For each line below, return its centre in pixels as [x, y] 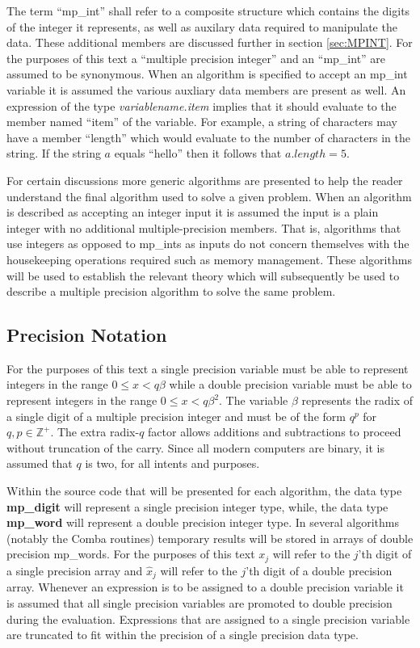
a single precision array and [75, 570]
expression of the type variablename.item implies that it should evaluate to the [202, 105]
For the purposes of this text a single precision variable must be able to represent [208, 368]
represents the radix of [357, 400]
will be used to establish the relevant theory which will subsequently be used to [203, 275]
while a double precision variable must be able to [290, 384]
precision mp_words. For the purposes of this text [131, 554]
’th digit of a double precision [319, 570]
